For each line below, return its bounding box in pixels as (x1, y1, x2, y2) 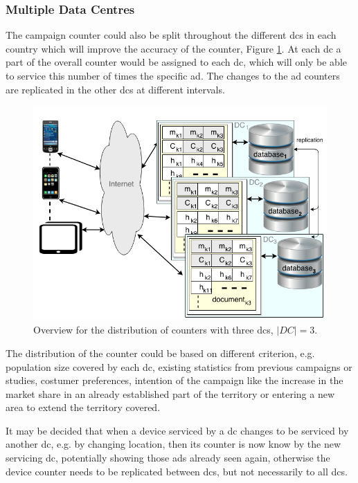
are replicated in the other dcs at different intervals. (6, 82, 225, 96)
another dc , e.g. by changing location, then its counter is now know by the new (6, 437, 341, 451)
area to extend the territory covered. (6, 400, 161, 414)
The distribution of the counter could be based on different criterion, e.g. (6, 345, 315, 360)
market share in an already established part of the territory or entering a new (6, 386, 335, 401)
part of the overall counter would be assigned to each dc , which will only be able (6, 55, 347, 69)
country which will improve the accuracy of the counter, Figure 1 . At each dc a (6, 41, 341, 55)
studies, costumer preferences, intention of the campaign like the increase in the (6, 373, 343, 388)
